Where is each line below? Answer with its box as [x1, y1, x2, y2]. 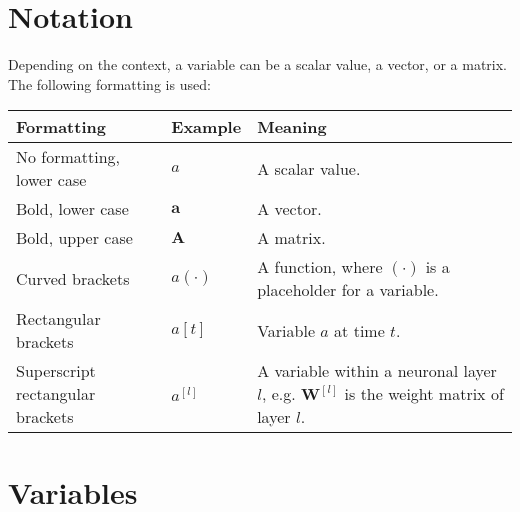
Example [171, 115, 242, 139]
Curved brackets [16, 266, 130, 290]
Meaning [257, 115, 327, 139]
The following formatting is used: [8, 73, 211, 94]
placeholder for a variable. [257, 278, 439, 302]
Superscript [16, 359, 96, 383]
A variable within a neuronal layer [257, 359, 497, 383]
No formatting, [16, 145, 121, 169]
